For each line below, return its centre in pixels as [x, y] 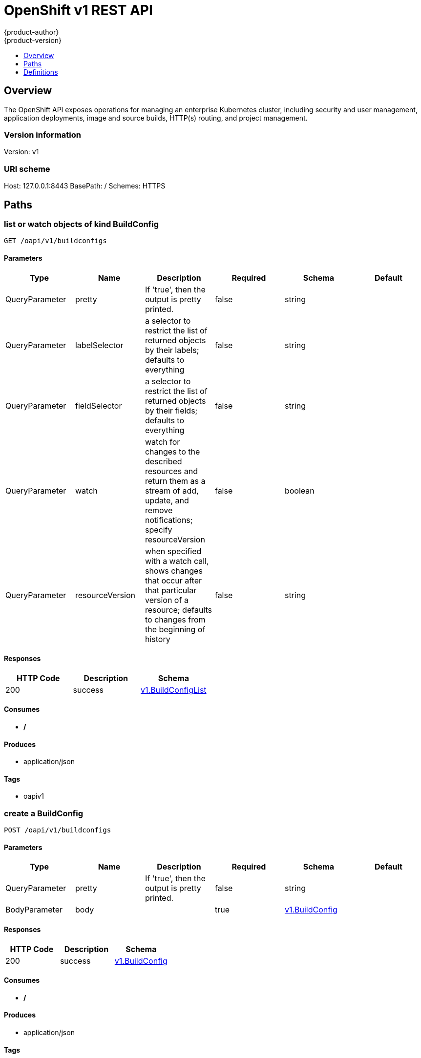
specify [158, 529]
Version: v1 [21, 152]
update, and [167, 500]
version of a [167, 600]
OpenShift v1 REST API [78, 10]
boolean [299, 490]
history [158, 639]
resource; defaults [178, 610]
